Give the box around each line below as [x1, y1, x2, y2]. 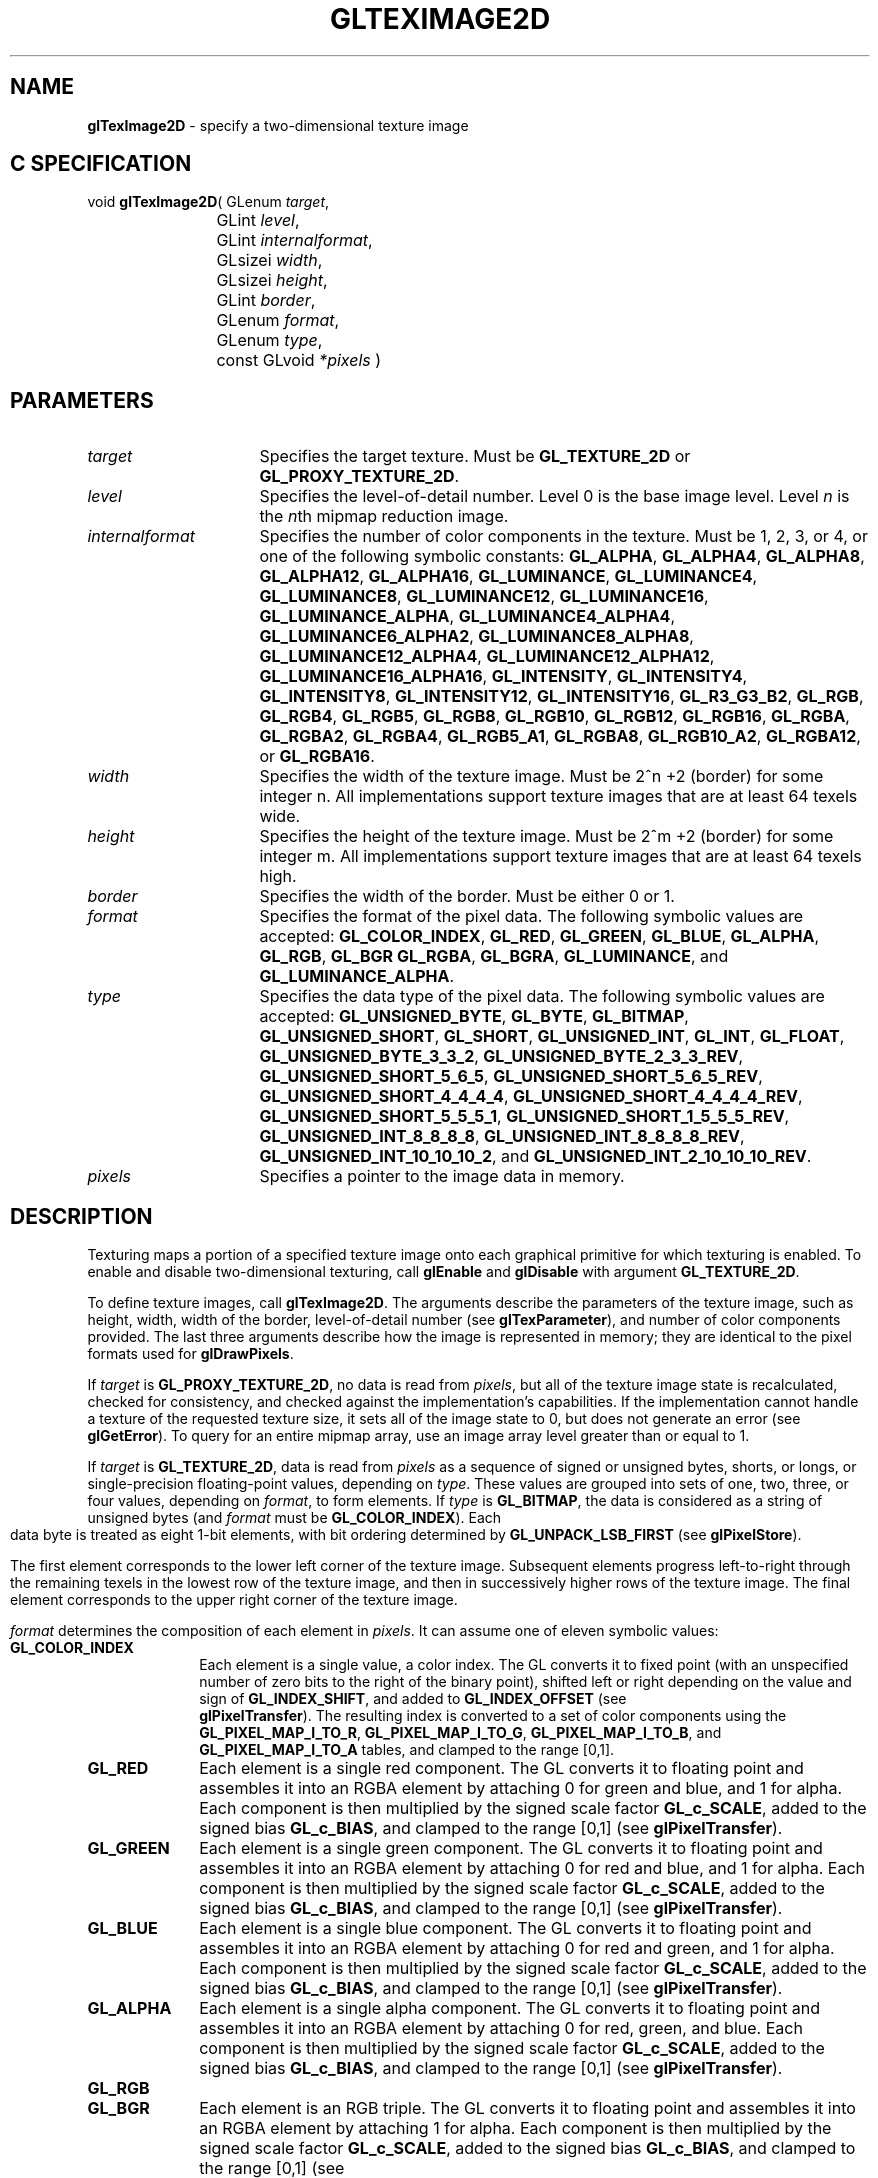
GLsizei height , [216, 270, 328, 291]
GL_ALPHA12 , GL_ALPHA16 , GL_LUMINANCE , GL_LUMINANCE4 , [259, 566, 758, 587]
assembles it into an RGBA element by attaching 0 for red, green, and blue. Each [199, 2018, 803, 2039]
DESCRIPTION [10, 1203, 153, 1229]
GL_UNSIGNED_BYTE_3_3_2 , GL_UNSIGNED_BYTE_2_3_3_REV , [259, 1046, 744, 1067]
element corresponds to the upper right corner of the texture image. [10, 1591, 458, 1609]
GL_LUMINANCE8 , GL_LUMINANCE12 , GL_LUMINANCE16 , [259, 586, 709, 607]
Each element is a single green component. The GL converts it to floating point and [199, 1838, 823, 1859]
